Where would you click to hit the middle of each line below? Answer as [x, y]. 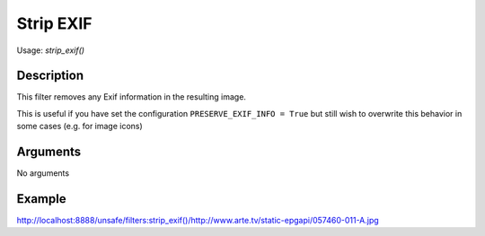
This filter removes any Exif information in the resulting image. [132, 97]
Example [41, 199]
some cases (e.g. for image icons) [79, 127]
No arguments [43, 173]
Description [50, 76]
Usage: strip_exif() [51, 50]
